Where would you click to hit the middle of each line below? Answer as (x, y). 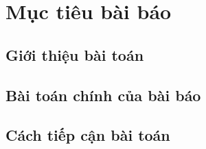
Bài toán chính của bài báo (103, 95)
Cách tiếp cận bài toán (88, 135)
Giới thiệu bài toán (75, 54)
